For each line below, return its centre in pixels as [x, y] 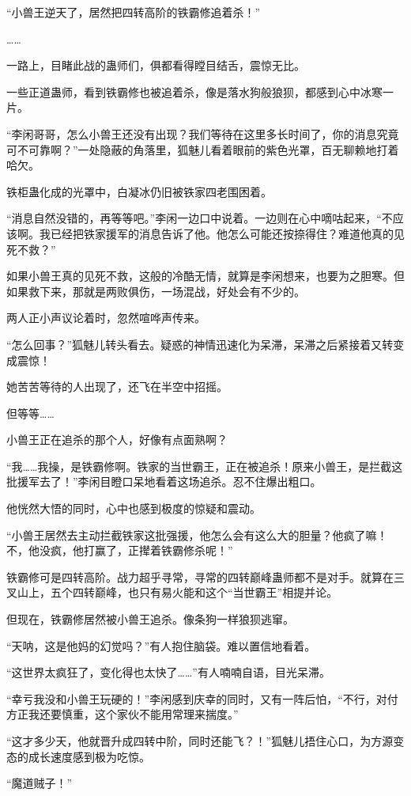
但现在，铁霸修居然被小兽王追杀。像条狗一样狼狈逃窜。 [150, 619]
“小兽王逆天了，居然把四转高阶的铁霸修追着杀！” [134, 12]
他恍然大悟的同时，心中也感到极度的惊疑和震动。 [134, 508]
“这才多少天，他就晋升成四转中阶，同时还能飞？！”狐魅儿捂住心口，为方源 [200, 741]
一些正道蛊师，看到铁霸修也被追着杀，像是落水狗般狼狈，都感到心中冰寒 [194, 91]
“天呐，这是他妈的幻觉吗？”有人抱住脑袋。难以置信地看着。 [161, 645]
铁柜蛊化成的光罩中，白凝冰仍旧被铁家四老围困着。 [139, 191]
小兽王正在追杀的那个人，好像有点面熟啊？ [117, 440]
